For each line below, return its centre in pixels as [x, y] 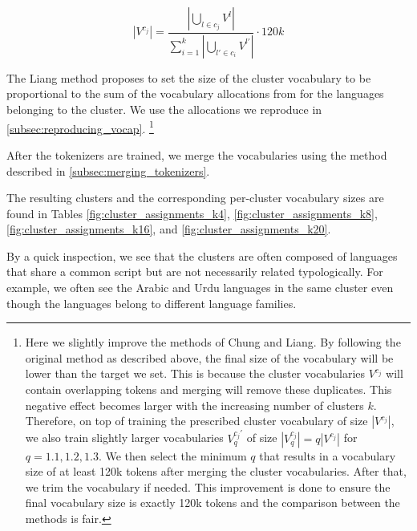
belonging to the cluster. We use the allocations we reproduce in [164, 109]
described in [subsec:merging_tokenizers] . [108, 170]
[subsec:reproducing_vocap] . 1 [80, 127]
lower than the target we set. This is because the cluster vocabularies [195, 373]
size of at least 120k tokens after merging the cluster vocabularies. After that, [216, 471]
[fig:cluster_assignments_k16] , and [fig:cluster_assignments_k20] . [169, 229]
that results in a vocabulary [328, 455]
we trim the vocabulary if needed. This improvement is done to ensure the [208, 486]
